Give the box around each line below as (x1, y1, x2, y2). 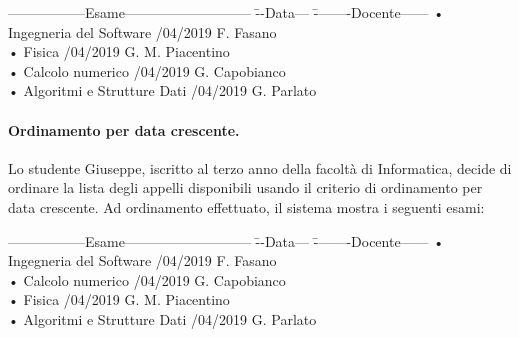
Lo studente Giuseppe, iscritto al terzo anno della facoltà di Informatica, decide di (8, 157, 512, 178)
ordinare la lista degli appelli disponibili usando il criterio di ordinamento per (8, 177, 483, 198)
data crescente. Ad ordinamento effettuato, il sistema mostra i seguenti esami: (8, 196, 485, 217)
